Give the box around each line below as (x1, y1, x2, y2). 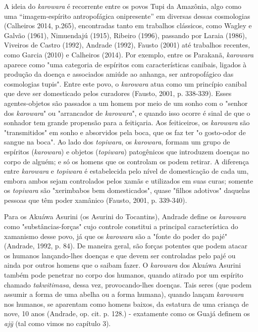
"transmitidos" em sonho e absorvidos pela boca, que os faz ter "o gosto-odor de (4, 127, 246, 137)
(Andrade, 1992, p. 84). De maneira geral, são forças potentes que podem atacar (4, 240, 248, 251)
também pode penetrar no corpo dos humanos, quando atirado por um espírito (4, 270, 244, 280)
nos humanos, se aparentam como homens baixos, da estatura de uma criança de (4, 298, 249, 309)
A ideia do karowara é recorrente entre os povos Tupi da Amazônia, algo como (4, 1, 242, 11)
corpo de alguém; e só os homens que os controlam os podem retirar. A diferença (4, 156, 249, 166)
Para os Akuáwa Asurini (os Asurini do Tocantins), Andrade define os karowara (4, 211, 246, 222)
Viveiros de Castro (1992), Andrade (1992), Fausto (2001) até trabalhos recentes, (4, 40, 250, 50)
